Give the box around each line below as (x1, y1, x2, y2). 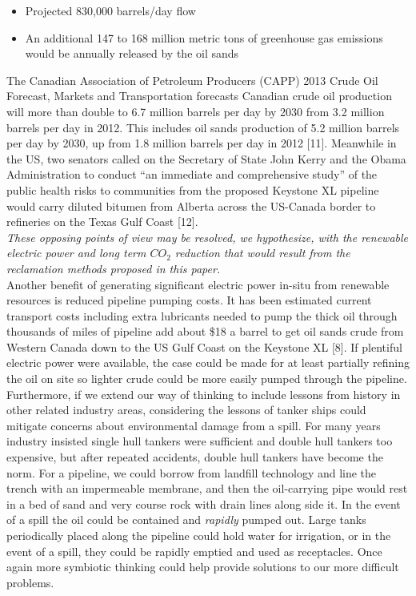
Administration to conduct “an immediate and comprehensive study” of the (6, 166, 378, 183)
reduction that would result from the (174, 244, 350, 261)
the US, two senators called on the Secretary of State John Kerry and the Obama (6, 150, 406, 167)
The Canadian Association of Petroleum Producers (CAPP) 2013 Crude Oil (6, 71, 378, 88)
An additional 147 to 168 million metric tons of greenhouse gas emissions (25, 29, 383, 46)
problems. (6, 574, 54, 590)
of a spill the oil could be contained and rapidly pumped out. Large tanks (6, 511, 366, 528)
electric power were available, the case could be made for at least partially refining (6, 354, 410, 371)
